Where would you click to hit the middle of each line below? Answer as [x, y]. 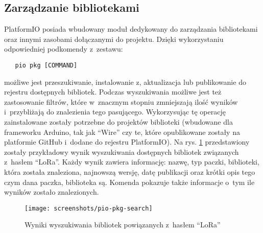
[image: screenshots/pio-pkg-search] [89, 208]
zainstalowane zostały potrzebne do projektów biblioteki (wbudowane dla [118, 122]
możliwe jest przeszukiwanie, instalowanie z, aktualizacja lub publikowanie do [125, 81]
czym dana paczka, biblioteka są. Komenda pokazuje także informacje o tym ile [129, 182]
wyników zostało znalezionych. [52, 192]
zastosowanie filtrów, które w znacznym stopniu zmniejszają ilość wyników [121, 101]
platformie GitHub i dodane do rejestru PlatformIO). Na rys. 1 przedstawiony [127, 142]
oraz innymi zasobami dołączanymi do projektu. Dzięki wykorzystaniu [114, 39]
